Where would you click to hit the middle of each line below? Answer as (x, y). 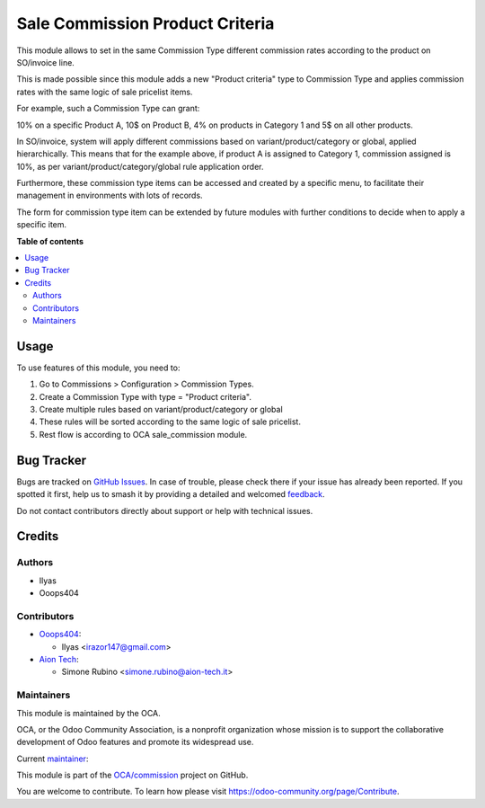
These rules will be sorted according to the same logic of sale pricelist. (170, 422)
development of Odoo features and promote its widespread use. (135, 742)
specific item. (42, 225)
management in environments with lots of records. (110, 195)
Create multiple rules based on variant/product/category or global (161, 410)
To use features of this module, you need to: (98, 368)
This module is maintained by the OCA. (88, 713)
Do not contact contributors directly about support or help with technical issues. (165, 511)
